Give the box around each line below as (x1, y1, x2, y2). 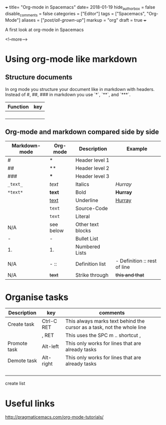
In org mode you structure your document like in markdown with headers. (5, 86, 155, 92)
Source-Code (75, 205, 108, 212)
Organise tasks (5, 292, 69, 303)
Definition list (75, 260, 106, 267)
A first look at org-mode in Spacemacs (5, 27, 84, 33)
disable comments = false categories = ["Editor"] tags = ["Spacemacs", (5, 10, 146, 18)
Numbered (75, 243, 100, 250)
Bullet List (75, 235, 98, 242)
